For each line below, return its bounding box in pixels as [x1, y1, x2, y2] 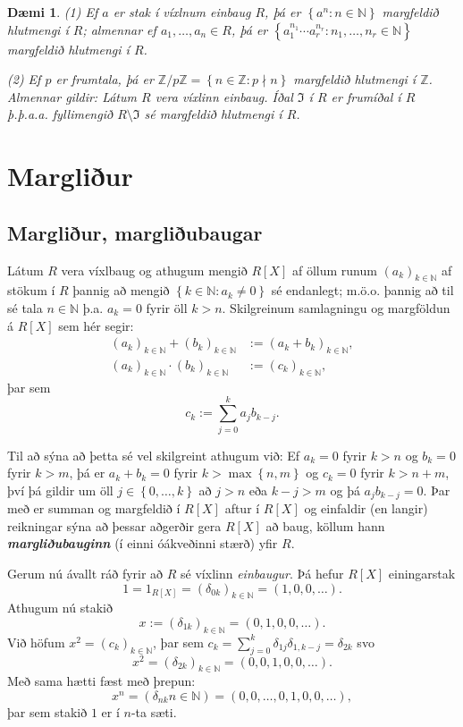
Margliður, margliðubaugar [7, 218, 263, 246]
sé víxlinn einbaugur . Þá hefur [181, 563, 344, 582]
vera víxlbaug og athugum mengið [61, 260, 248, 279]
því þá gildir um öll [7, 480, 114, 499]
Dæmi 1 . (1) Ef [7, 3, 98, 21]
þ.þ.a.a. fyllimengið [7, 105, 114, 123]
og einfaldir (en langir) [304, 499, 428, 518]
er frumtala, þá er [55, 70, 154, 89]
